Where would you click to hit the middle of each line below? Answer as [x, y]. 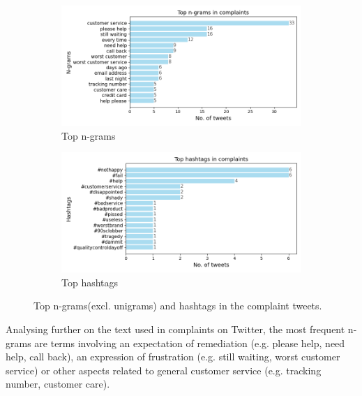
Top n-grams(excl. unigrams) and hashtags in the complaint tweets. [178, 306]
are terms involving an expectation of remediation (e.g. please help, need [190, 343]
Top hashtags [90, 282]
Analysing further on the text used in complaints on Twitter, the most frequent [175, 329]
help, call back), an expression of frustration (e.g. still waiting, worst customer [173, 357]
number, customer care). [58, 384]
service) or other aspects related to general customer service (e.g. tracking [164, 370]
